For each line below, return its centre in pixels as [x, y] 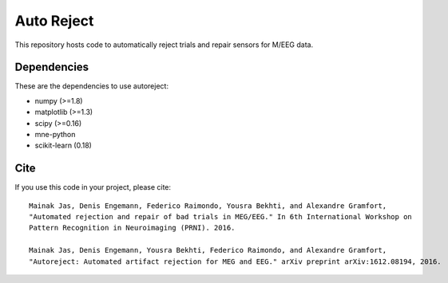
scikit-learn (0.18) [63, 145]
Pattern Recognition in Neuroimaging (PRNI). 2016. [132, 228]
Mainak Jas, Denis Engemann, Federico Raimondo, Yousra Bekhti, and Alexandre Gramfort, [208, 206]
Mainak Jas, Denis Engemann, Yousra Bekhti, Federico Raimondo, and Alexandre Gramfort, [208, 250]
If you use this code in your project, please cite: [93, 187]
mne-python [55, 135]
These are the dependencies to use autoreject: [92, 86]
